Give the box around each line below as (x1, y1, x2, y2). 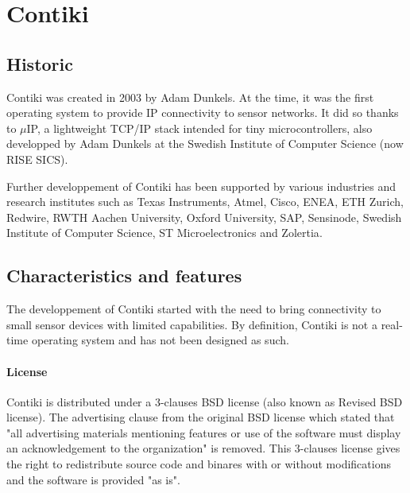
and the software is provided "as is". (6, 471, 180, 487)
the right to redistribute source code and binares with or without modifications (6, 456, 391, 472)
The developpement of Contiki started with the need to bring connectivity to (6, 301, 381, 317)
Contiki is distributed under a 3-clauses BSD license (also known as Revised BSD (6, 393, 403, 410)
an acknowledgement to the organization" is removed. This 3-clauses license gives (6, 440, 400, 456)
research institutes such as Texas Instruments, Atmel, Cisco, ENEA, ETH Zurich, (6, 193, 404, 210)
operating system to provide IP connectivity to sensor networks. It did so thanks (6, 104, 399, 121)
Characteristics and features (6, 263, 242, 288)
